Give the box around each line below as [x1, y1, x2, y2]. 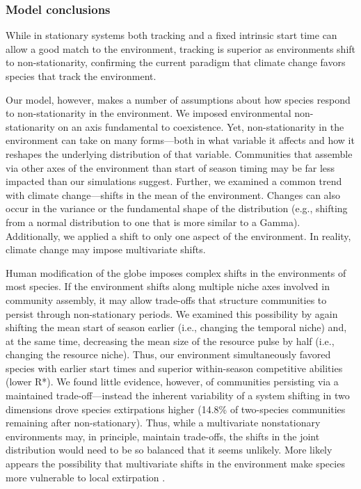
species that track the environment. [6, 69, 157, 83]
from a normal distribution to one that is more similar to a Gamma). [6, 214, 300, 229]
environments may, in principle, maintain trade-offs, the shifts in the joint [6, 428, 320, 443]
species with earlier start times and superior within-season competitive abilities [6, 360, 343, 375]
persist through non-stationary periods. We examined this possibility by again [6, 306, 338, 321]
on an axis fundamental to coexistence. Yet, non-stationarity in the [58, 119, 344, 134]
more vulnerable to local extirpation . [6, 470, 166, 484]
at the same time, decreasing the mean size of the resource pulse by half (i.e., [6, 333, 335, 348]
